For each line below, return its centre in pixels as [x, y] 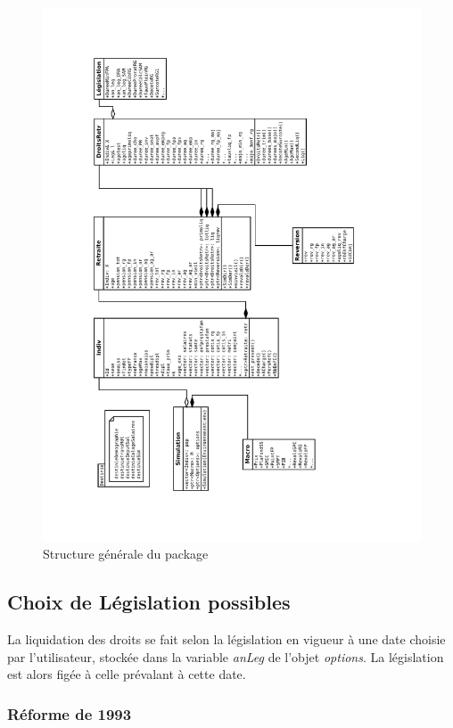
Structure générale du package [126, 554]
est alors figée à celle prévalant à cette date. [127, 674]
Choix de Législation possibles [149, 602]
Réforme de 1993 [70, 713]
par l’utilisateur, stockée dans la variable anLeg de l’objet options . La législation [226, 656]
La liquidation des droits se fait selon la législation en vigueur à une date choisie [226, 639]
